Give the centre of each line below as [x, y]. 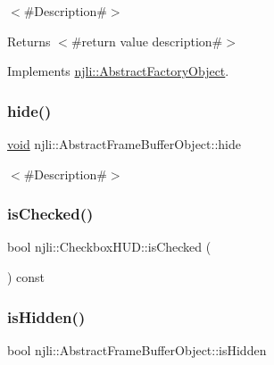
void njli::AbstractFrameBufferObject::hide [124, 144]
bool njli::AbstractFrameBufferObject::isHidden [137, 349]
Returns [29, 41]
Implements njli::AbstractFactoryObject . [118, 71]
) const [26, 277]
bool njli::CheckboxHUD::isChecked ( [109, 247]
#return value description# [147, 41]
